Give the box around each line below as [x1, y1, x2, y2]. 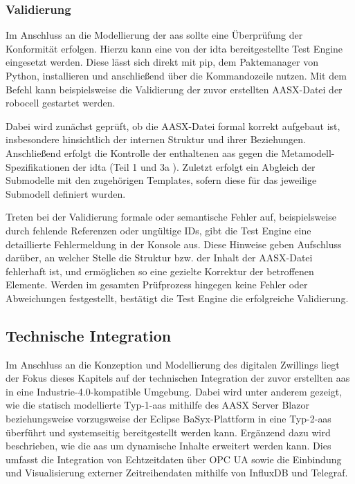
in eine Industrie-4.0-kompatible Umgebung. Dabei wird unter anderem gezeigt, [6, 384, 343, 398]
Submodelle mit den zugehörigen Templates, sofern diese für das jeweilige [6, 173, 317, 187]
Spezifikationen [6, 159, 70, 174]
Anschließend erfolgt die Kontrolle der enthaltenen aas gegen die [6, 145, 278, 160]
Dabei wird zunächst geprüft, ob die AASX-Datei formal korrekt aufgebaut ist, [6, 118, 340, 133]
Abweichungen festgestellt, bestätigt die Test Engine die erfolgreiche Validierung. [6, 290, 349, 305]
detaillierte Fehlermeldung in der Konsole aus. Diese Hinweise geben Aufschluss [6, 236, 342, 251]
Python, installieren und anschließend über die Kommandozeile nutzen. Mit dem [6, 68, 347, 82]
